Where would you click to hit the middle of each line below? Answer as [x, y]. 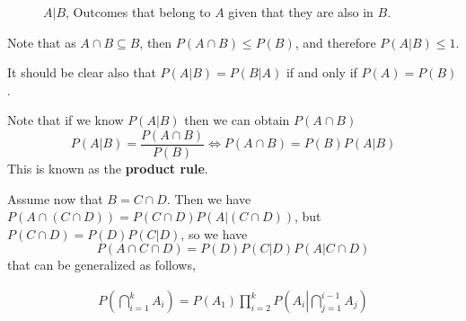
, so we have [214, 233]
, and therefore [335, 42]
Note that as [42, 42]
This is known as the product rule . [108, 169]
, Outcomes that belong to [138, 12]
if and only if [321, 72]
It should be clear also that [82, 72]
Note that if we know [66, 120]
